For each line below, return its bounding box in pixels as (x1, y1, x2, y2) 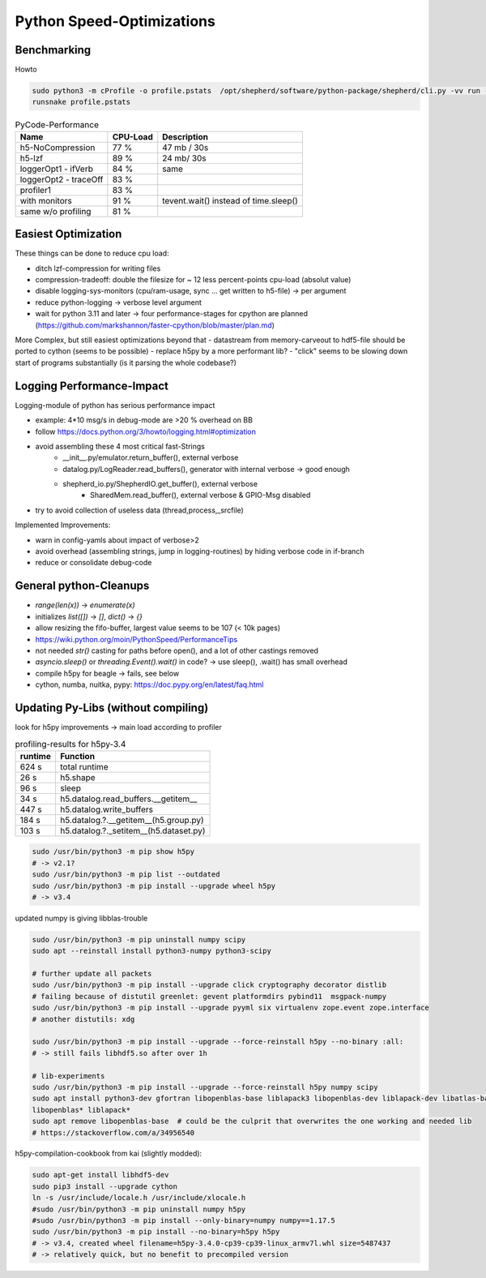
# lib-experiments (32, 1071, 105, 1080)
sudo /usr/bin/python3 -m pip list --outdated (32, 870, 220, 879)
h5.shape (59, 771, 96, 783)
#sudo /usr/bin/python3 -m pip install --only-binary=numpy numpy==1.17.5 (32, 1216, 336, 1225)
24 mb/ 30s (162, 152, 207, 164)
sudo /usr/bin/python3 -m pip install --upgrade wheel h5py (32, 881, 276, 890)
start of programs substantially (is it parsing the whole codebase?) (15, 358, 237, 367)
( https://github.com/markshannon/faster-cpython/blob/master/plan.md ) (35, 320, 275, 330)
